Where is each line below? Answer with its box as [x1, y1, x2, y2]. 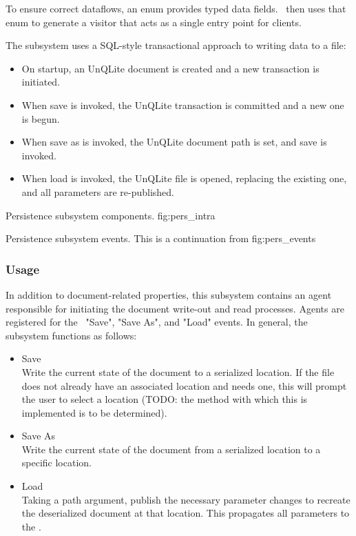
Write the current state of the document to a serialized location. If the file [21, 364, 335, 379]
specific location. [21, 455, 92, 470]
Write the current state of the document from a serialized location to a [21, 441, 321, 456]
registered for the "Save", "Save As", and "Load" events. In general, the [6, 315, 308, 329]
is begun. [21, 111, 60, 126]
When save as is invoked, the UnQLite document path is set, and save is [21, 135, 327, 149]
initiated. [21, 75, 61, 89]
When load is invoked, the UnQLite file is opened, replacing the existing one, [21, 171, 347, 186]
